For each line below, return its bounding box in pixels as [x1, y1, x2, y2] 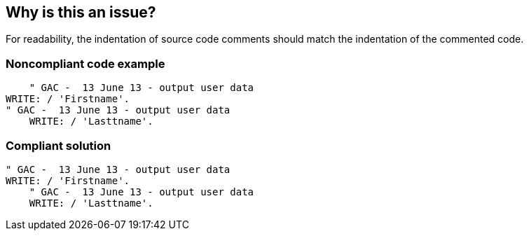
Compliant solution [6, 138, 111, 153]
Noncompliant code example [6, 56, 165, 71]
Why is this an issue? [6, 4, 156, 21]
